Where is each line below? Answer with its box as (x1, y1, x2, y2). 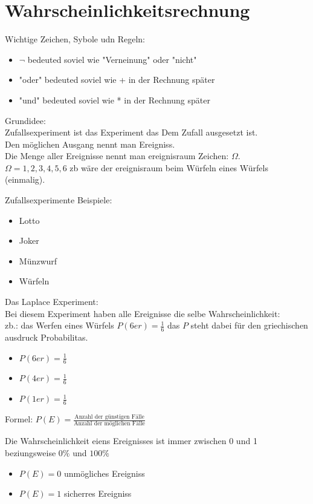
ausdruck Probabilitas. (5, 331, 88, 344)
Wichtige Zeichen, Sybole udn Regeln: (5, 33, 145, 45)
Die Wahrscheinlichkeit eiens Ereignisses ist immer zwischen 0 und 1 (5, 434, 257, 447)
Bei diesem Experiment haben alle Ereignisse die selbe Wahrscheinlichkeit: (5, 307, 280, 319)
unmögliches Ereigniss (63, 466, 145, 479)
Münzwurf (19, 254, 57, 267)
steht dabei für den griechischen (190, 319, 308, 332)
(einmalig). (5, 173, 45, 186)
